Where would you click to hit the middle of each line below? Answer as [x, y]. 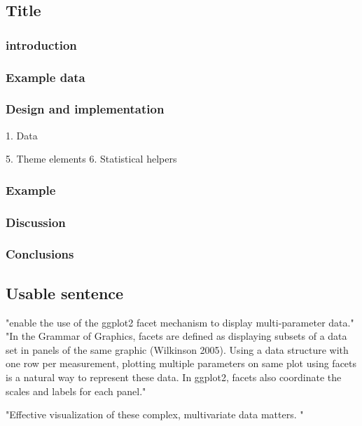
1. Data [22, 135]
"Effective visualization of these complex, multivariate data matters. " [155, 414]
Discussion [36, 222]
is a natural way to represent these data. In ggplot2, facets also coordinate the [174, 377]
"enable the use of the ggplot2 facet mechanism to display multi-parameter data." [180, 322]
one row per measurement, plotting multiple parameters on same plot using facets [181, 363]
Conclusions [40, 254]
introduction [41, 44]
